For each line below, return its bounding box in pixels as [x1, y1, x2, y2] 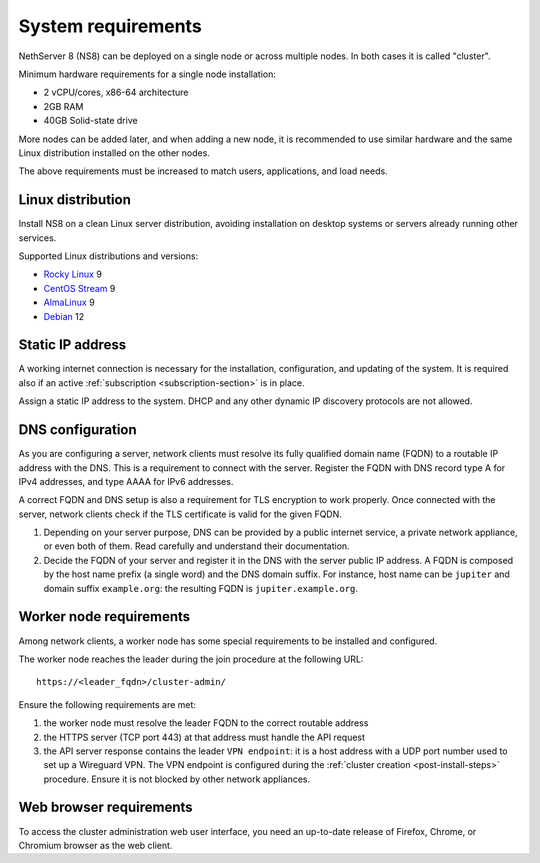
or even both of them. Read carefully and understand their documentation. [43, 540, 350, 552]
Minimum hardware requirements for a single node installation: [18, 68, 277, 80]
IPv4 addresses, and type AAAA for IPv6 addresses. [18, 475, 234, 487]
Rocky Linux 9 [43, 268, 102, 280]
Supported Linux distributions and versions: [18, 250, 199, 262]
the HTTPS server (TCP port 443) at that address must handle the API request [43, 731, 365, 743]
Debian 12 [43, 310, 85, 322]
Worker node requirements [18, 608, 191, 625]
